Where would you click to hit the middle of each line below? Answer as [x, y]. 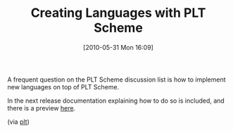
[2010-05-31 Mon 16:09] [118, 47]
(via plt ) [19, 122]
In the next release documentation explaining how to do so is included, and [116, 101]
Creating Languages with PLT [118, 13]
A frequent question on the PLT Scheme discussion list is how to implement [117, 80]
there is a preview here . [42, 108]
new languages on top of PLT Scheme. [63, 87]
